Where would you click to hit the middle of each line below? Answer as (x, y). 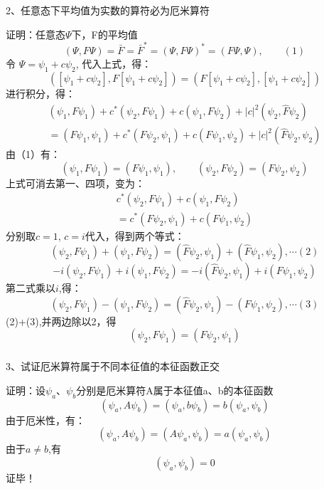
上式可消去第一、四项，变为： (75, 183)
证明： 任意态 (36, 34)
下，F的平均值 (104, 34)
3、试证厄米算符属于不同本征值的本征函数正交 (113, 366)
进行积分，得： (40, 93)
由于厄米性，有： (45, 420)
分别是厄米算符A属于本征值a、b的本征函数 (175, 390)
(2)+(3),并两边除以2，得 (61, 321)
